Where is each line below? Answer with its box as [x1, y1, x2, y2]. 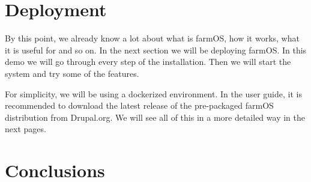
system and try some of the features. [5, 67, 139, 79]
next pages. [5, 123, 46, 135]
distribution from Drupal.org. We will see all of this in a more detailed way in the [5, 111, 305, 123]
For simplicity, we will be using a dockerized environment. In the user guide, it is [5, 87, 302, 100]
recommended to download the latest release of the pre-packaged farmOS [5, 99, 274, 112]
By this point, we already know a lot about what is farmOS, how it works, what [5, 32, 300, 44]
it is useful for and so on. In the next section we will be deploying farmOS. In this [5, 43, 307, 56]
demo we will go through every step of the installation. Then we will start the [5, 55, 291, 68]
